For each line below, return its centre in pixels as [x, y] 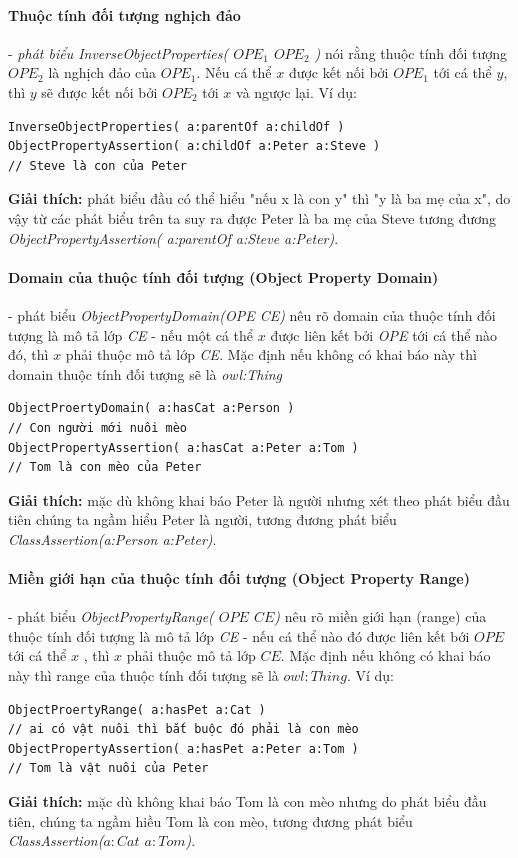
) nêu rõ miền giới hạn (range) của [380, 616]
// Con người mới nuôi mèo [97, 427]
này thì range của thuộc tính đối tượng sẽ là [143, 675]
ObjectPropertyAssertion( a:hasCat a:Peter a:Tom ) [183, 447]
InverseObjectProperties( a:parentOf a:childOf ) [176, 126]
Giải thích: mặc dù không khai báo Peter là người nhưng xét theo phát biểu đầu [259, 499]
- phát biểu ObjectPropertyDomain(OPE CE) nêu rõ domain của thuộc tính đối [252, 314]
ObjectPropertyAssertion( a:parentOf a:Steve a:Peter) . [173, 237]
